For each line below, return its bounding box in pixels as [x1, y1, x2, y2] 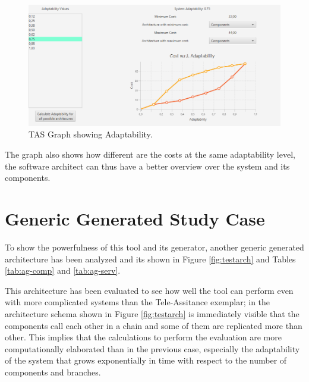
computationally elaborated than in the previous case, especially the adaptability [5, 342, 300, 355]
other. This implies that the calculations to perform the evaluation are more [5, 331, 282, 343]
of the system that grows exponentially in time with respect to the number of [5, 354, 287, 367]
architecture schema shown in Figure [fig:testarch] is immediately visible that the [5, 307, 299, 320]
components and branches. [5, 365, 101, 378]
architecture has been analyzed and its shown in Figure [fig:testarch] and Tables [5, 252, 296, 265]
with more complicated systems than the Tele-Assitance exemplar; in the [5, 296, 270, 308]
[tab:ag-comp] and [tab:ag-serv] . [5, 264, 121, 277]
